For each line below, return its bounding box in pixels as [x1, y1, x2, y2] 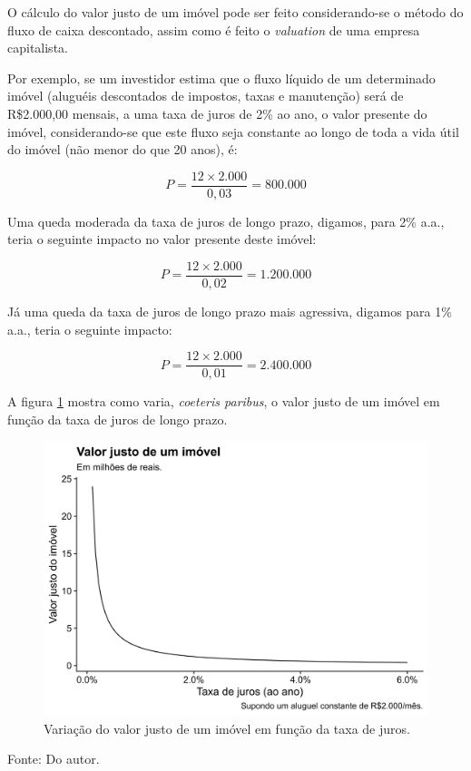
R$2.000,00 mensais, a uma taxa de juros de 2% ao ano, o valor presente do [7, 103, 427, 122]
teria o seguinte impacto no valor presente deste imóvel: [7, 229, 317, 249]
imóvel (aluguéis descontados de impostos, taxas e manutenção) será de [7, 86, 404, 105]
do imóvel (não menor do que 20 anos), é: [7, 140, 238, 159]
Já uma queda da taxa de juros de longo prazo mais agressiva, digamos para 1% [7, 302, 452, 321]
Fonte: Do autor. [7, 749, 100, 768]
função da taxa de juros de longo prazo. [7, 409, 228, 428]
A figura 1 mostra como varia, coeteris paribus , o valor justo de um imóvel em [7, 392, 440, 411]
